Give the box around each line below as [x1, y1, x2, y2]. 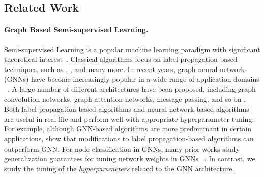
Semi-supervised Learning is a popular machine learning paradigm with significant [4, 44, 260, 54]
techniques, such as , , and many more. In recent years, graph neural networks [4, 63, 248, 74]
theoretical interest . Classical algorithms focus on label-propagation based [4, 54, 238, 64]
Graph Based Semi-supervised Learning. [4, 24, 149, 35]
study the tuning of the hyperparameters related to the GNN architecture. [4, 163, 234, 173]
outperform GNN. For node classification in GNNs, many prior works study [4, 143, 240, 154]
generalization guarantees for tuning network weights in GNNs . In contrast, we [4, 153, 255, 164]
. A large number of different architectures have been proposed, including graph [8, 83, 256, 94]
